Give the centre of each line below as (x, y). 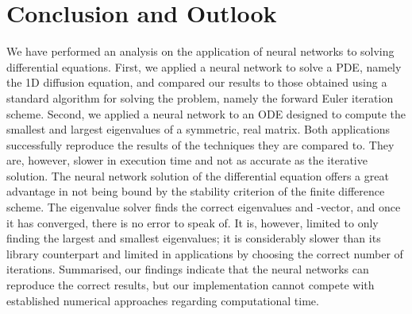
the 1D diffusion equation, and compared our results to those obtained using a (197, 82)
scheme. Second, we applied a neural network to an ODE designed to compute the (206, 113)
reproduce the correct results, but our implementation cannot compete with (191, 285)
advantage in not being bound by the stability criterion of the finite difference (196, 191)
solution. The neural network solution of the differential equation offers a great (198, 175)
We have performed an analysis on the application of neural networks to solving (200, 51)
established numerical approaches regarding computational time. (163, 300)
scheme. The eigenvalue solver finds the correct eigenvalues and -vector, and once (204, 207)
